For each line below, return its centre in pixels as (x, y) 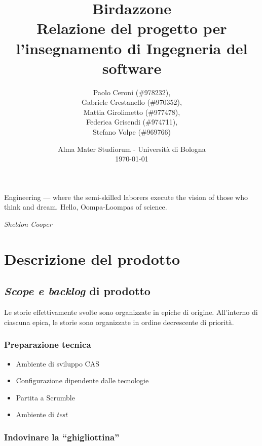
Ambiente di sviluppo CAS (58, 363)
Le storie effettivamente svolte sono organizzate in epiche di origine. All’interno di (131, 312)
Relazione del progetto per (132, 28)
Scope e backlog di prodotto (77, 291)
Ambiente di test (42, 414)
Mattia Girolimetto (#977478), (132, 112)
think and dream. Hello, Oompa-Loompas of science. (86, 207)
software (132, 68)
